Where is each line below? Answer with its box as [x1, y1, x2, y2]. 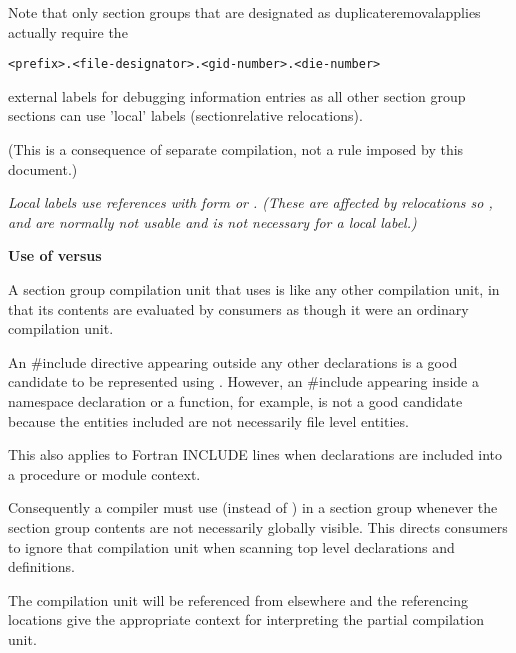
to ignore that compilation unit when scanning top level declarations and [8, 536, 455, 557]
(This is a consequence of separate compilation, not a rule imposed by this [8, 139, 464, 160]
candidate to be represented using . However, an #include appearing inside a [8, 371, 479, 392]
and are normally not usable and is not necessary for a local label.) [8, 211, 417, 232]
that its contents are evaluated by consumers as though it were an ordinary [8, 298, 469, 319]
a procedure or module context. [8, 463, 201, 484]
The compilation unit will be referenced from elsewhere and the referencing [8, 589, 468, 610]
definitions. [8, 556, 75, 577]
